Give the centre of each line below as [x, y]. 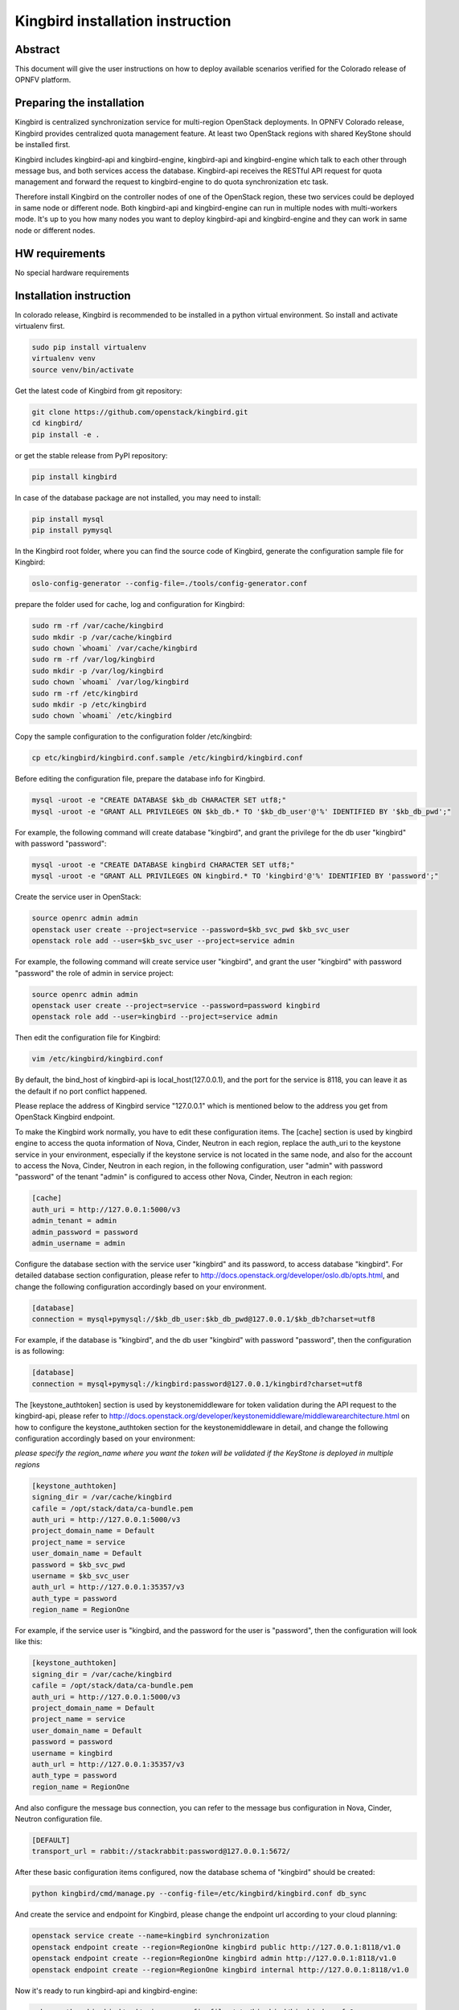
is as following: [39, 1352]
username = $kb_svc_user [81, 1575]
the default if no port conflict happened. [81, 1091]
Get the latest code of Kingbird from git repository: [98, 391]
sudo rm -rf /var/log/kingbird [94, 660]
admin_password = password [85, 1232]
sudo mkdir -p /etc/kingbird [89, 704]
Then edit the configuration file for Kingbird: [88, 1038]
